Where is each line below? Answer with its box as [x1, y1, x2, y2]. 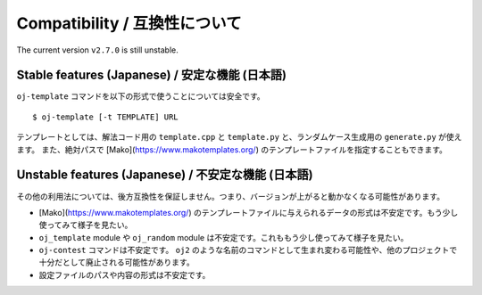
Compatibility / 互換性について [16, 13, 242, 33]
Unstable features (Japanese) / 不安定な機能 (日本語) [16, 168, 313, 183]
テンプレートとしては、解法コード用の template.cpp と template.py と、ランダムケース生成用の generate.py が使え [16, 132, 462, 143]
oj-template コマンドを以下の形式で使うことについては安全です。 [16, 91, 265, 102]
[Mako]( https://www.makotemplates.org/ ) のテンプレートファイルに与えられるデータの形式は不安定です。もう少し [38, 207, 459, 217]
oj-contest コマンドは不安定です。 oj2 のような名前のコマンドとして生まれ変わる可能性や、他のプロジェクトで [38, 245, 458, 256]
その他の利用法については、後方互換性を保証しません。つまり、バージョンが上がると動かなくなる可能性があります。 [16, 191, 445, 201]
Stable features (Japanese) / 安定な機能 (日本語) [16, 68, 287, 83]
